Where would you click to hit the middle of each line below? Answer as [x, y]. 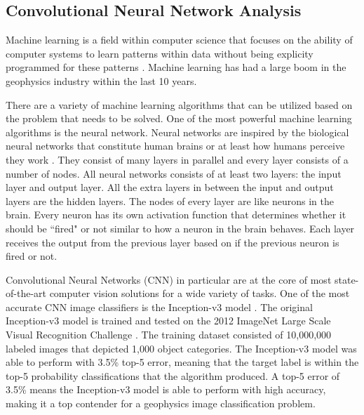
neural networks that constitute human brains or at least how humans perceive [175, 146]
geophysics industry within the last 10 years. [101, 80]
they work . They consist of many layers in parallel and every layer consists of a [177, 159]
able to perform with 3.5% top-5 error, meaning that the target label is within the [182, 362]
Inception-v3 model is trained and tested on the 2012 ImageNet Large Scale [168, 321]
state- [346, 279]
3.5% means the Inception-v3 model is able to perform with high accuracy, [166, 389]
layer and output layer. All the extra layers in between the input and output [170, 187]
